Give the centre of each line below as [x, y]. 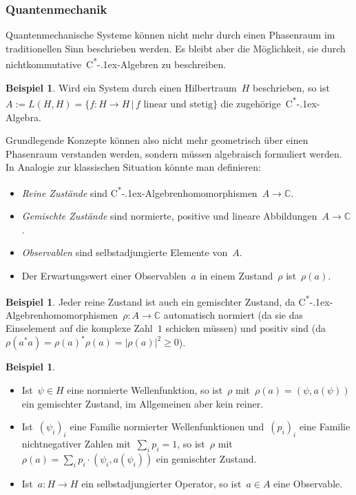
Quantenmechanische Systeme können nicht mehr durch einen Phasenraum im [170, 35]
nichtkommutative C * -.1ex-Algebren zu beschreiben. [116, 63]
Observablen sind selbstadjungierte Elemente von [125, 252]
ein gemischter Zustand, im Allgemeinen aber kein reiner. [143, 403]
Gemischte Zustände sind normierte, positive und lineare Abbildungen [169, 216]
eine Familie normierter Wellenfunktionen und [167, 426]
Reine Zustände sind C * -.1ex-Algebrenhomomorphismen [139, 191]
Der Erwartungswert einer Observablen [104, 275]
